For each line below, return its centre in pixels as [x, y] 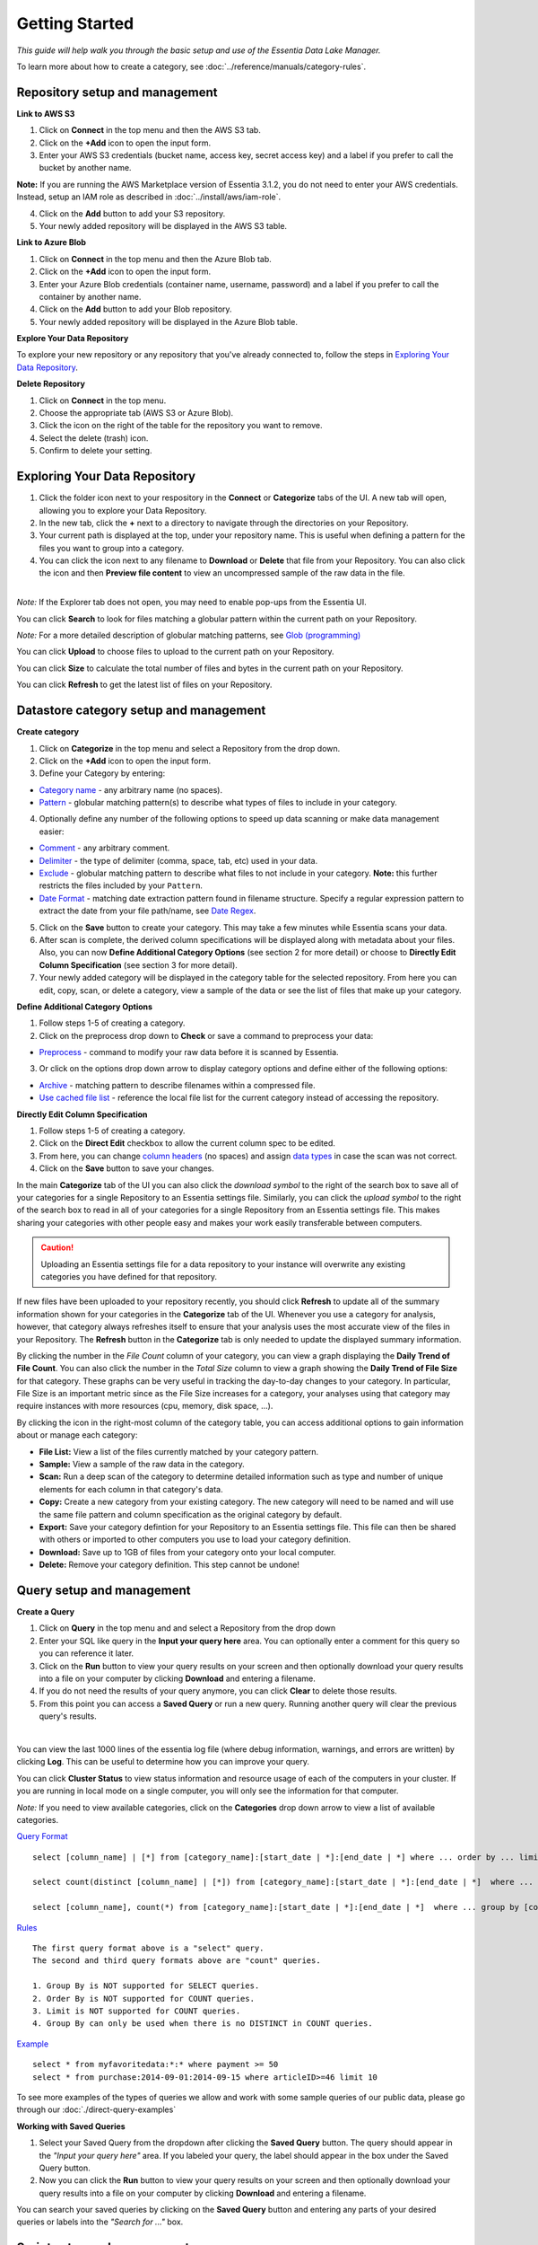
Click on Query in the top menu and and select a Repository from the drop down [187, 1628]
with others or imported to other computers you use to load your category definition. [195, 1539]
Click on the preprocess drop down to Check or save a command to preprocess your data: [206, 1035]
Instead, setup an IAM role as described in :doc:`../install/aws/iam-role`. [149, 197]
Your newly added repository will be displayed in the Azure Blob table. [168, 321]
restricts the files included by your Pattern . [121, 885]
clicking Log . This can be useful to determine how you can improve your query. [163, 1762]
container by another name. [90, 296]
